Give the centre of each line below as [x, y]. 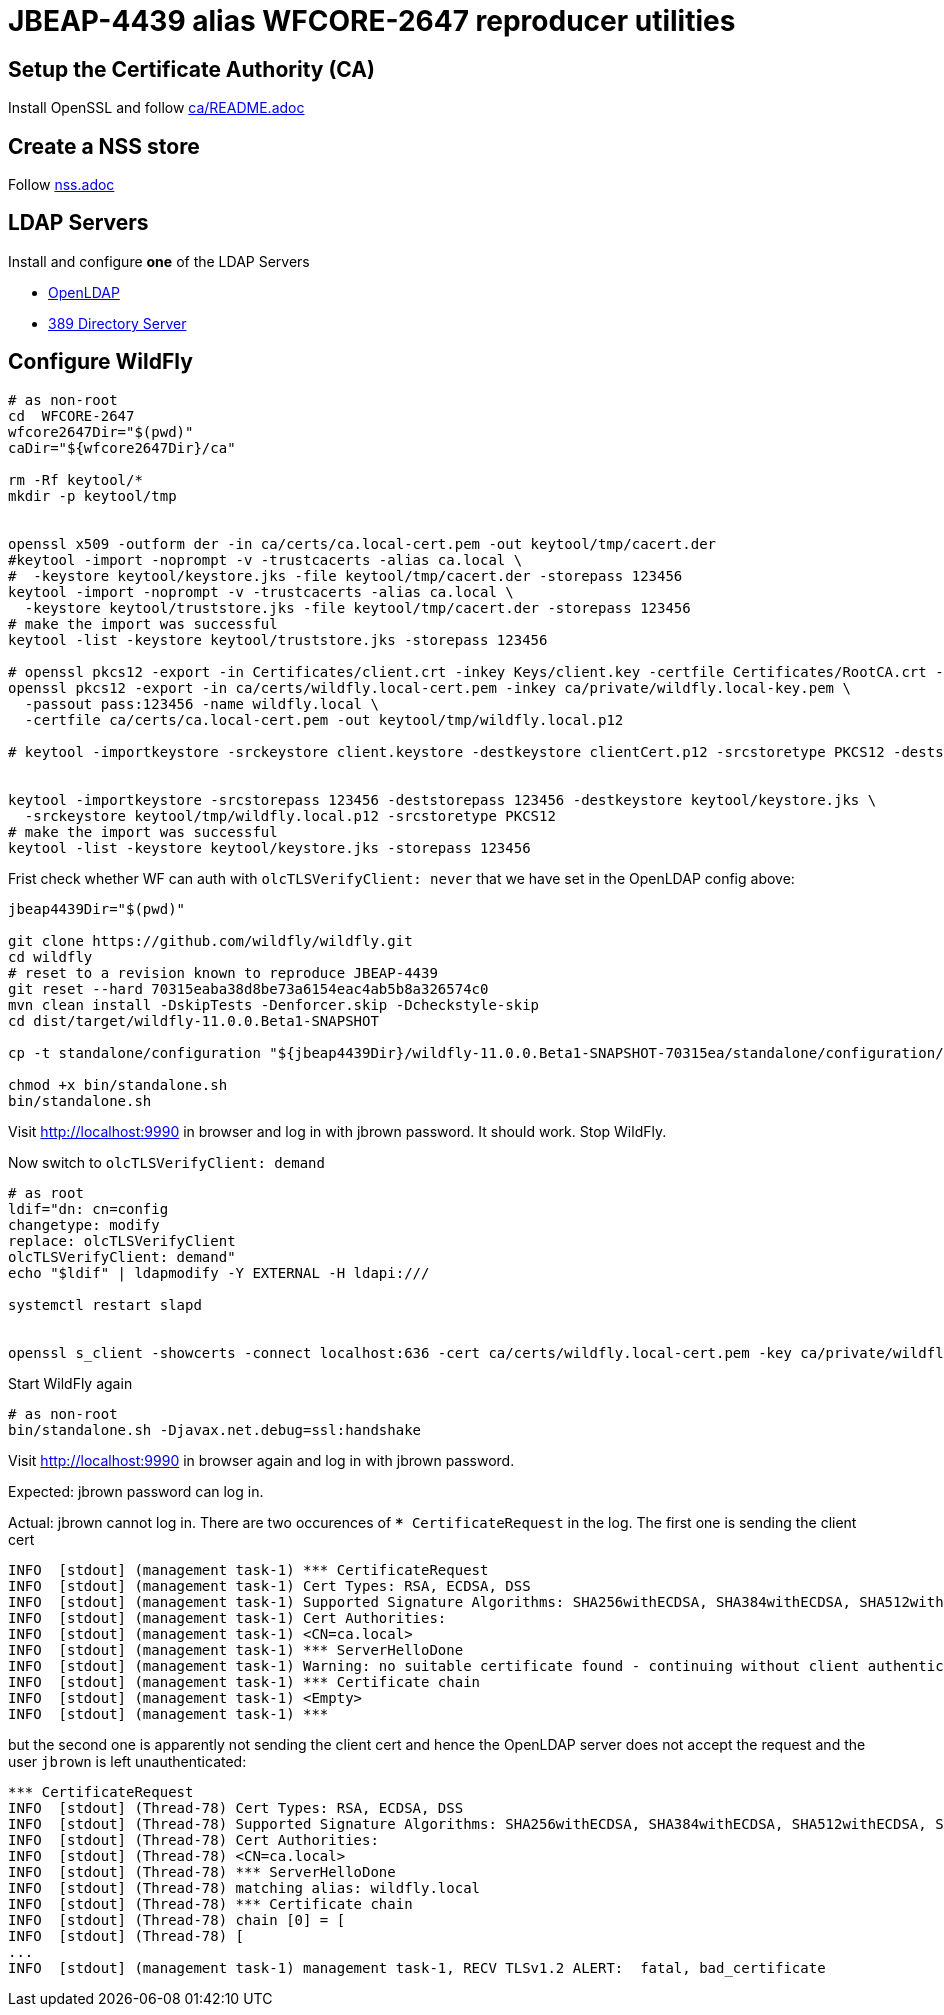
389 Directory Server [117, 323]
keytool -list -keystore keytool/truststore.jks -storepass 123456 [278, 639]
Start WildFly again [70, 1383]
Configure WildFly [100, 362]
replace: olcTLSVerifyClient [122, 1240]
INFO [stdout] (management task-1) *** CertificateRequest [248, 1569]
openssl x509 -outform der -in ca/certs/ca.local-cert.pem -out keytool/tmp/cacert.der [362, 543]
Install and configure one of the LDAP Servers [159, 261]
